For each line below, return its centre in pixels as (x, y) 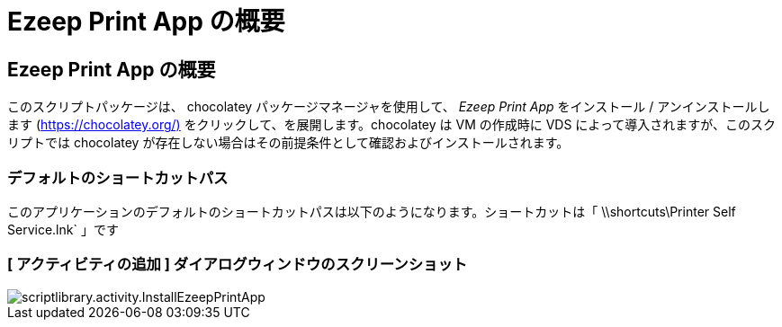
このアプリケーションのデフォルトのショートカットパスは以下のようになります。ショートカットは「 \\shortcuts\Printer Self (372, 211)
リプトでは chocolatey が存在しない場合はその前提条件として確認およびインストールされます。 (288, 143)
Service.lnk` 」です (63, 229)
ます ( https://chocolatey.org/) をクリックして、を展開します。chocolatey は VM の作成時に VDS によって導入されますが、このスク (391, 125)
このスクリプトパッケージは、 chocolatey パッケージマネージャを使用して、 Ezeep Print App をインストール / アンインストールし (389, 107)
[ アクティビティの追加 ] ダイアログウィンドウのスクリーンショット (238, 265)
